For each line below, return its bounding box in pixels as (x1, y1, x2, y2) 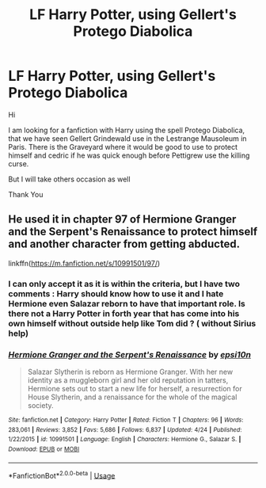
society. (27, 400, 54, 410)
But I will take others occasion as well (8, 174, 131, 184)
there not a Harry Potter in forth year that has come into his (8, 307, 240, 318)
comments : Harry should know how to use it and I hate (8, 288, 224, 299)
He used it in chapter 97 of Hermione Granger (8, 212, 237, 227)
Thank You (8, 189, 44, 199)
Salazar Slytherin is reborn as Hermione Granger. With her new (27, 367, 234, 376)
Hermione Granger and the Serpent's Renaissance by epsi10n (8, 349, 252, 360)
